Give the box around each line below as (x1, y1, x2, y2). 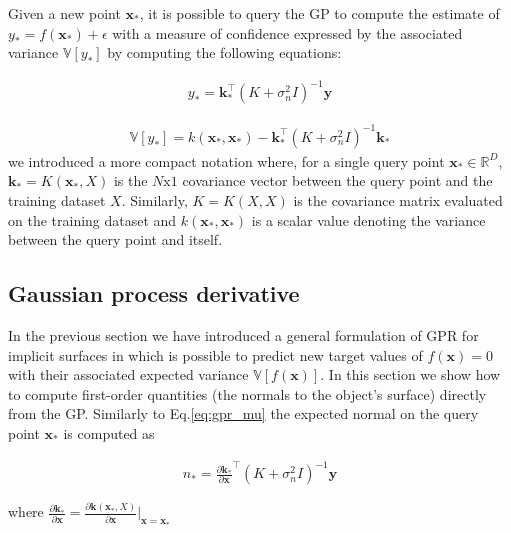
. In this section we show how (320, 364, 501, 385)
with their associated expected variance (8, 364, 249, 385)
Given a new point (8, 3, 121, 23)
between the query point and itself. (8, 229, 223, 250)
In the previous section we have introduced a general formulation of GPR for (8, 325, 479, 346)
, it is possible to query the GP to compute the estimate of (139, 3, 500, 23)
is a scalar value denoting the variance (251, 209, 486, 230)
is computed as (63, 422, 155, 443)
